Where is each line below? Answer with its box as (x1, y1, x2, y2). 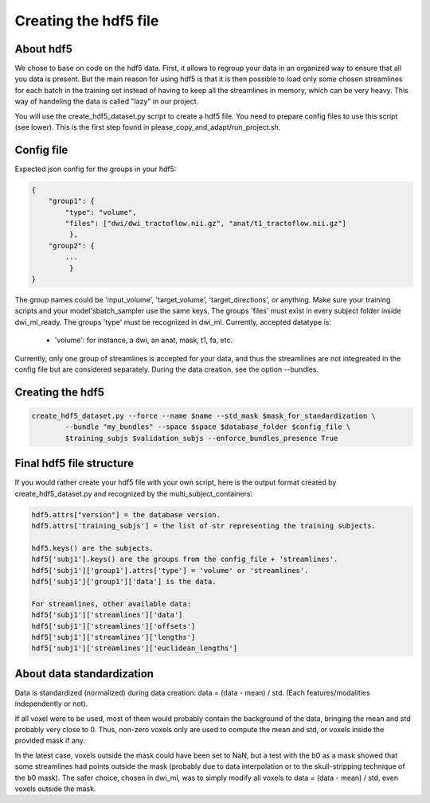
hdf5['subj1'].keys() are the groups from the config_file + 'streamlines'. (31, 555, 338, 564)
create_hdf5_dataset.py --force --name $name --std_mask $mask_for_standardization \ (31, 411, 376, 420)
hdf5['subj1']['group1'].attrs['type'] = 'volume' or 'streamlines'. (31, 566, 309, 575)
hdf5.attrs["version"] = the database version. (31, 510, 221, 519)
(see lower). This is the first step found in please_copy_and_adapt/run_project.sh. (14, 123, 281, 132)
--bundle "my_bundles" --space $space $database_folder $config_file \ (64, 423, 351, 431)
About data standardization (14, 667, 154, 680)
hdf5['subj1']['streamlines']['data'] (31, 610, 183, 620)
